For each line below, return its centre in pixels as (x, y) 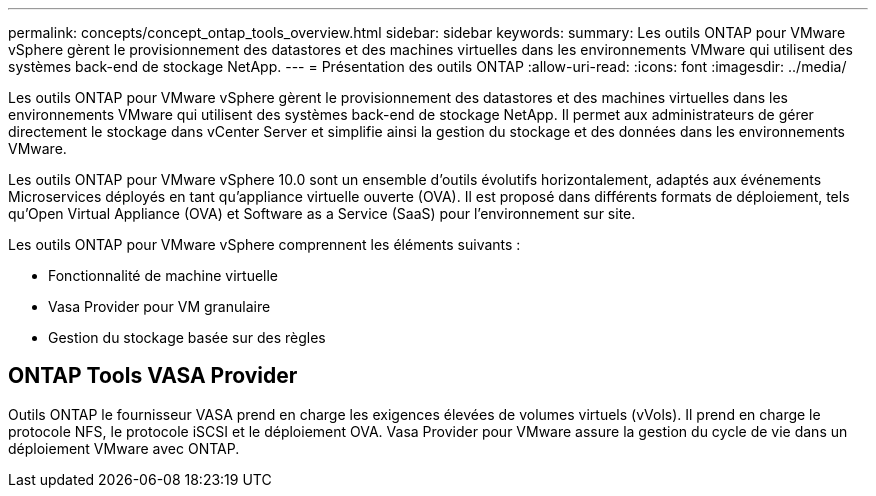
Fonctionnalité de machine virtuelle (163, 275)
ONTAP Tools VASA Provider (153, 376)
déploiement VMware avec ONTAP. (124, 448)
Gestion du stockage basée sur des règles (187, 337)
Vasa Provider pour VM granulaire (159, 306)
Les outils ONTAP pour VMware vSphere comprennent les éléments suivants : (264, 244)
